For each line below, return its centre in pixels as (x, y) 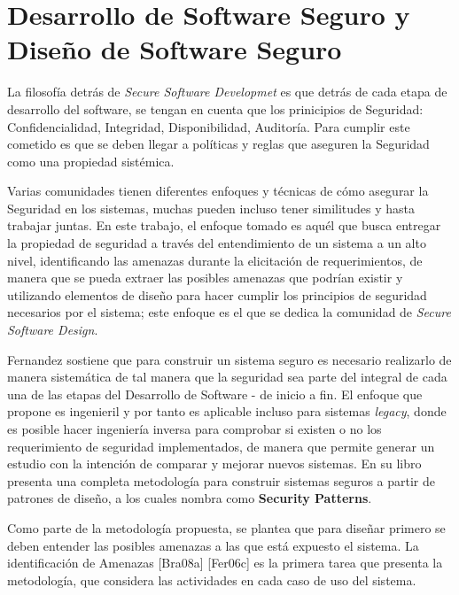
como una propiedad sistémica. (91, 161)
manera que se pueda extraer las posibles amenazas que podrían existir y (205, 278)
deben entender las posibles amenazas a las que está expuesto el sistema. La (213, 545)
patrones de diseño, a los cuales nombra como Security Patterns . (190, 498)
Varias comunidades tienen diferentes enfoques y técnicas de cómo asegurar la (218, 191)
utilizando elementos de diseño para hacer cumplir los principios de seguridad (217, 294)
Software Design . (53, 330)
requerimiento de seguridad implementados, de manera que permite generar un (221, 446)
